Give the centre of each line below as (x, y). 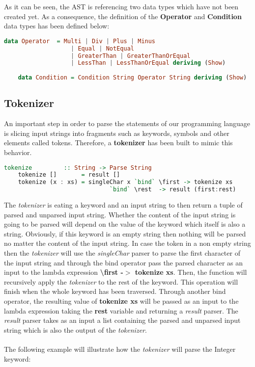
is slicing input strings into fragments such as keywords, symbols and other (117, 133)
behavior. (18, 152)
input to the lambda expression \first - (64, 272)
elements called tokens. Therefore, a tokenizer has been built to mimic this (118, 143)
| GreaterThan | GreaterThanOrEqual (131, 56)
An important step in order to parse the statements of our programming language (127, 123)
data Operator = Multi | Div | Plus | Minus (80, 41)
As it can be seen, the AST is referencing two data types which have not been (121, 6)
